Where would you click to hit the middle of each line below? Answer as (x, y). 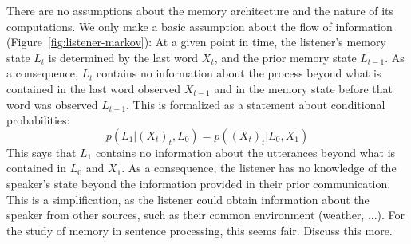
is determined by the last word (123, 57)
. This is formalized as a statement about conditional (256, 104)
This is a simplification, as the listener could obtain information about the (188, 199)
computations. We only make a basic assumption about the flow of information (200, 26)
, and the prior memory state (285, 57)
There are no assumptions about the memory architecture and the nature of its (200, 10)
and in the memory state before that (303, 88)
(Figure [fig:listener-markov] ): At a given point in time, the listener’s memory (196, 42)
